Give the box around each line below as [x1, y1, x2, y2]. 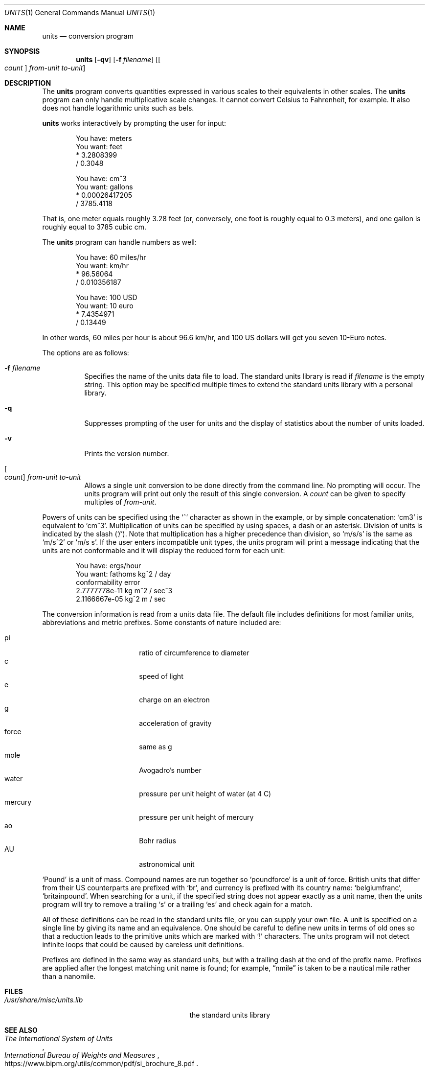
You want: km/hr [76, 261, 129, 270]
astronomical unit [139, 860, 195, 868]
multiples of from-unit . [84, 498, 157, 506]
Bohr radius [139, 837, 176, 845]
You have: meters [76, 134, 132, 142]
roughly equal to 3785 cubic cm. [42, 223, 146, 231]
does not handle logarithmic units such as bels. [42, 104, 194, 112]
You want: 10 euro [76, 302, 134, 310]
